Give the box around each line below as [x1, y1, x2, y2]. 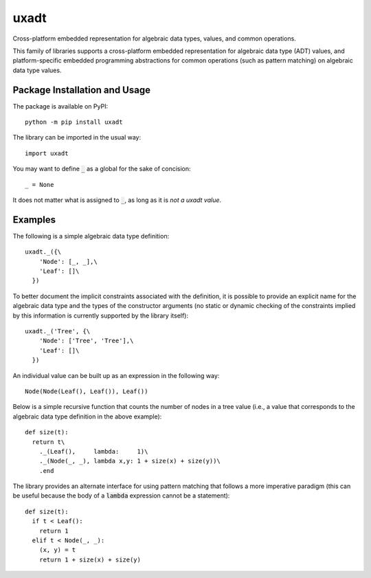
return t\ [32, 438, 65, 446]
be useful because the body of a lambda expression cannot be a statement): [12, 491, 230, 500]
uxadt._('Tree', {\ [25, 327, 91, 335]
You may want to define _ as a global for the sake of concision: [12, 165, 192, 173]
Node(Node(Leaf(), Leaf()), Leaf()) [25, 387, 148, 395]
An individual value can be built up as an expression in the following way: [12, 371, 220, 379]
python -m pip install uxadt [25, 118, 123, 126]
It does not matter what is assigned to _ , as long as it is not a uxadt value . [12, 196, 222, 204]
